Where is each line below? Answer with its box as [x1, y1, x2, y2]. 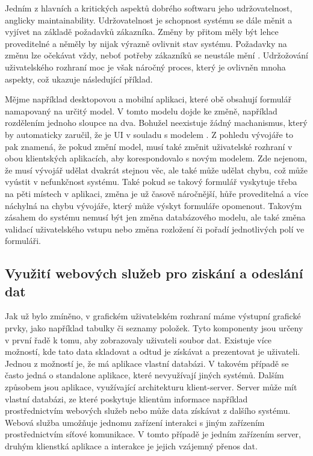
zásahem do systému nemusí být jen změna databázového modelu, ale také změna [5, 211, 306, 223]
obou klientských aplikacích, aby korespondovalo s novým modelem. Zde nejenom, [5, 152, 307, 164]
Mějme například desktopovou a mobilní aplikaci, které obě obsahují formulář [5, 93, 291, 105]
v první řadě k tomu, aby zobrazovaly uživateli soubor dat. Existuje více [5, 333, 272, 346]
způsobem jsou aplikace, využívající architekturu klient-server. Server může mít [5, 381, 297, 393]
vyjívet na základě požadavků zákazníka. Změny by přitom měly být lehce [5, 25, 279, 38]
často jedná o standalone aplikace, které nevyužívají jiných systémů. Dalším [5, 369, 284, 381]
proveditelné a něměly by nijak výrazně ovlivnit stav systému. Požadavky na [5, 37, 287, 49]
